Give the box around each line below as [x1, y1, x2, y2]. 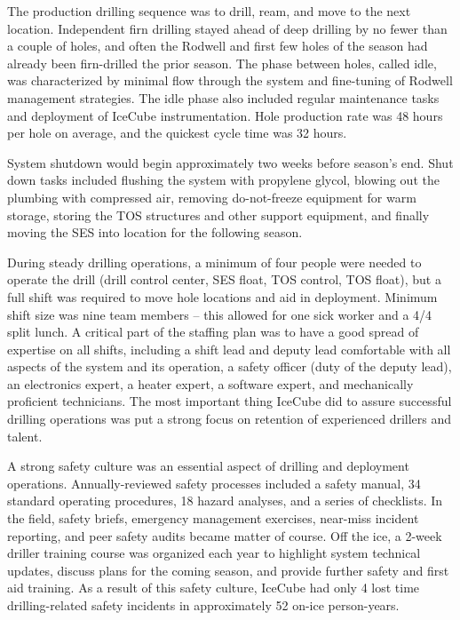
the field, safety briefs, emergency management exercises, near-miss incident [7, 509, 419, 528]
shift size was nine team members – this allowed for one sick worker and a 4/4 [7, 305, 432, 323]
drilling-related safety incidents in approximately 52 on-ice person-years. [7, 596, 400, 614]
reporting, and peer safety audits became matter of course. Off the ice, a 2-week [7, 526, 442, 544]
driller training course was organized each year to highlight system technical [7, 544, 421, 562]
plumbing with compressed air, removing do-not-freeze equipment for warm [7, 187, 416, 206]
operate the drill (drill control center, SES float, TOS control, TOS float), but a [7, 270, 441, 289]
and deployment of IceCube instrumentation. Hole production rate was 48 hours [7, 106, 443, 124]
